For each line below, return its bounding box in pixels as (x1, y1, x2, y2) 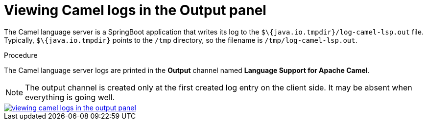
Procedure (4, 51, 38, 59)
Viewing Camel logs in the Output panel (4, 2, 266, 18)
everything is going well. (25, 92, 115, 102)
